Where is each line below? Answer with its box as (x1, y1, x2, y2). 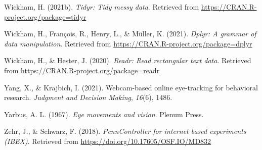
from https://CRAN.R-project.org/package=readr (4, 65, 160, 75)
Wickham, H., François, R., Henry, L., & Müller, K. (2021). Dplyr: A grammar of (4, 28, 256, 39)
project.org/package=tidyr (4, 11, 86, 22)
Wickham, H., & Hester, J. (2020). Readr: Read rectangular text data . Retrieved (4, 55, 251, 66)
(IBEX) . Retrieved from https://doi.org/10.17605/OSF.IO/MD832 (4, 135, 211, 146)
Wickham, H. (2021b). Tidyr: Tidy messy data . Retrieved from (4, 2, 199, 12)
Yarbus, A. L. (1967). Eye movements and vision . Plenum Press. (4, 109, 204, 119)
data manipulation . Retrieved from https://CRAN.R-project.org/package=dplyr (4, 38, 252, 48)
